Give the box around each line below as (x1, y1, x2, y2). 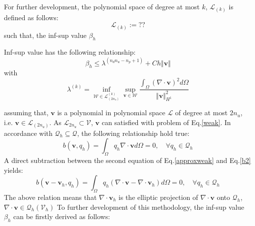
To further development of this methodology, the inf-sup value (57, 201, 245, 212)
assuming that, (4, 107, 49, 118)
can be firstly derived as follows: (13, 211, 110, 222)
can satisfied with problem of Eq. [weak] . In (101, 117, 231, 128)
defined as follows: (4, 12, 59, 22)
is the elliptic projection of (118, 192, 198, 202)
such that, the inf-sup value (4, 30, 87, 40)
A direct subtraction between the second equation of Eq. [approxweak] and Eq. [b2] (4, 155, 251, 165)
